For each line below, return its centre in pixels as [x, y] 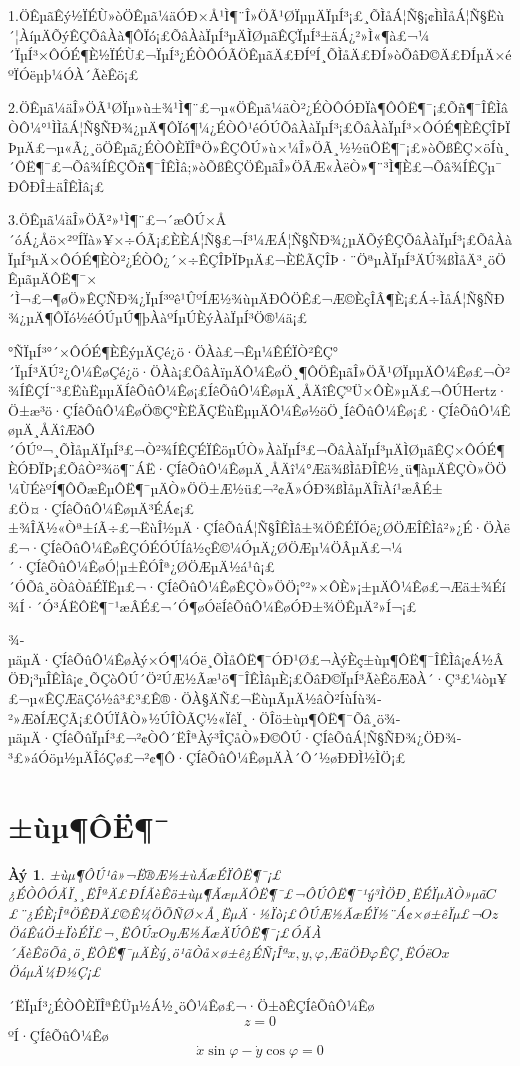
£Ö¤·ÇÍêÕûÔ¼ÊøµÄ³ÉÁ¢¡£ [101, 507]
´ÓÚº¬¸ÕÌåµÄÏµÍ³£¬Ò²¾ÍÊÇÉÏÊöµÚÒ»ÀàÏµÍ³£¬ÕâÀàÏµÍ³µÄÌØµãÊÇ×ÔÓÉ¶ [256, 448]
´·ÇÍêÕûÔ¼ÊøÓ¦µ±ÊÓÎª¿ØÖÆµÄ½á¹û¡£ [141, 566]
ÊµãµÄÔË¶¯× [53, 278]
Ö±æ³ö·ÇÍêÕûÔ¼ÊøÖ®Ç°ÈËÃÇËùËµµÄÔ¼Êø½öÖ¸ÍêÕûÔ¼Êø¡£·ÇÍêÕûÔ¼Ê [259, 409]
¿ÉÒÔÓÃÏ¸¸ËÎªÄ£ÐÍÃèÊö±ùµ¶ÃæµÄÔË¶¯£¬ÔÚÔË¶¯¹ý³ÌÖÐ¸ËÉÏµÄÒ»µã [247, 893]
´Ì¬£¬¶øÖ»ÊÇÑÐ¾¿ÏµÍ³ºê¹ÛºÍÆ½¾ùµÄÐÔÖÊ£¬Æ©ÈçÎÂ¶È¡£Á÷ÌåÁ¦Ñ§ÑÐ [256, 297]
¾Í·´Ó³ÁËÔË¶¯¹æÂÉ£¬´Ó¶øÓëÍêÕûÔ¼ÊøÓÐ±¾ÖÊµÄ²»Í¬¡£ [212, 605]
